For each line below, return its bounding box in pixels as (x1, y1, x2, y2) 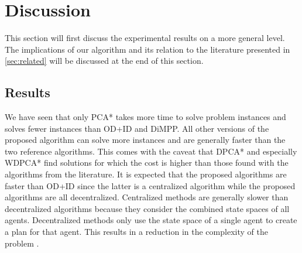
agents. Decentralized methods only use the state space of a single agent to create (5, 214, 297, 226)
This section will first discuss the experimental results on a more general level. (5, 32, 285, 44)
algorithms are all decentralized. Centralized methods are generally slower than (5, 191, 289, 203)
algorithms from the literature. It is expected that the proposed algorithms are (5, 168, 287, 180)
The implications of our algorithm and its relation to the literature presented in (5, 43, 290, 55)
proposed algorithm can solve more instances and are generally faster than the (5, 134, 286, 146)
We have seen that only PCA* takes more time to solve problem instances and (5, 111, 286, 123)
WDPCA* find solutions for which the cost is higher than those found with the (5, 156, 289, 169)
